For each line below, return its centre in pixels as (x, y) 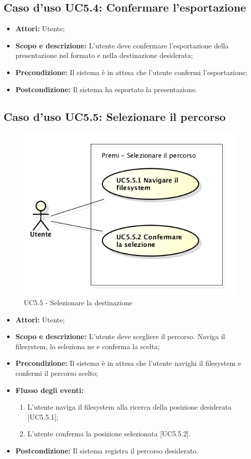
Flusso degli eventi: (49, 390)
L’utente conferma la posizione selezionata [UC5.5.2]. (109, 434)
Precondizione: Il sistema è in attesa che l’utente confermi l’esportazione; (131, 72)
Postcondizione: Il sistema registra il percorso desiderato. (107, 450)
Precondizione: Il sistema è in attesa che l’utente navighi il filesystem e (128, 363)
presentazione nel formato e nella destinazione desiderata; (104, 55)
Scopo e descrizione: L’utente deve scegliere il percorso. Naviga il (120, 336)
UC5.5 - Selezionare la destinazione (78, 303)
